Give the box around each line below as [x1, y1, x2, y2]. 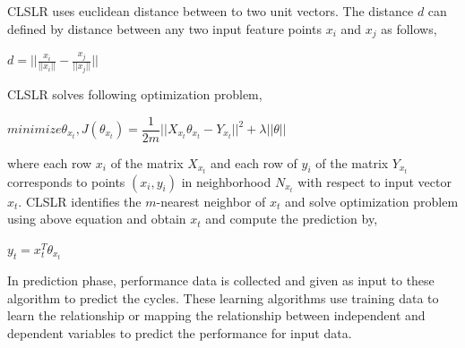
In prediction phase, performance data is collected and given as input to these [7, 270, 435, 289]
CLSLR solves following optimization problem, [7, 84, 263, 103]
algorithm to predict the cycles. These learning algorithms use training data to [7, 288, 439, 307]
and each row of [211, 153, 297, 172]
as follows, [381, 19, 437, 38]
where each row [7, 153, 92, 172]
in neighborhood [181, 172, 271, 191]
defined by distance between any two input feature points [7, 19, 322, 38]
